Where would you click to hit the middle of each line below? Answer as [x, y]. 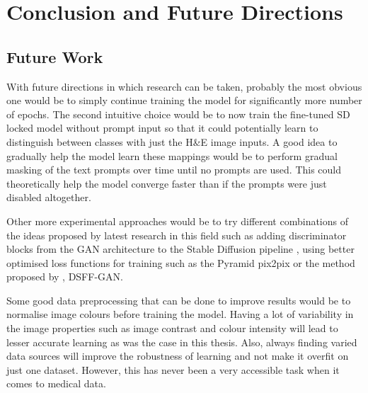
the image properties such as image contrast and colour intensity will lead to [172, 328]
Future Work [55, 56]
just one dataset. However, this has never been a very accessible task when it [173, 369]
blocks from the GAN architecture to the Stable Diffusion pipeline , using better [180, 249]
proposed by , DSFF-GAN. [65, 277]
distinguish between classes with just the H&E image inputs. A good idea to [172, 141]
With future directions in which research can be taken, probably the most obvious [184, 86]
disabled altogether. [49, 197]
